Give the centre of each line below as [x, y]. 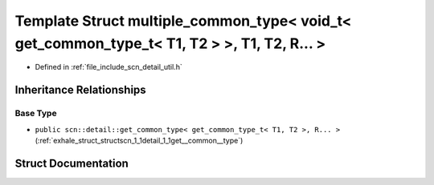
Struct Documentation [72, 163]
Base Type [36, 114]
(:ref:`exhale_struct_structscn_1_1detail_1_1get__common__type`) [139, 140]
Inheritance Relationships [80, 90]
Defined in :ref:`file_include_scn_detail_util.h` [108, 67]
